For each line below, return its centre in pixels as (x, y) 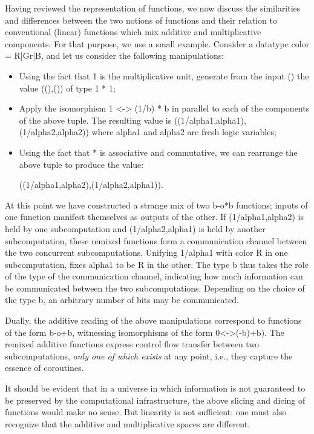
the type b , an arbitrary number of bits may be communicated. (122, 300)
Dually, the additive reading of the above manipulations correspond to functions (153, 320)
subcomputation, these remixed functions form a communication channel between (156, 240)
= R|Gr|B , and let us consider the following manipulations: (115, 55)
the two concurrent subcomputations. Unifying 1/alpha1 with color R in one (146, 252)
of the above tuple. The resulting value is (95, 120)
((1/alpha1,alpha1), (210, 120)
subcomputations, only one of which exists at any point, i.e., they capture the (149, 356)
